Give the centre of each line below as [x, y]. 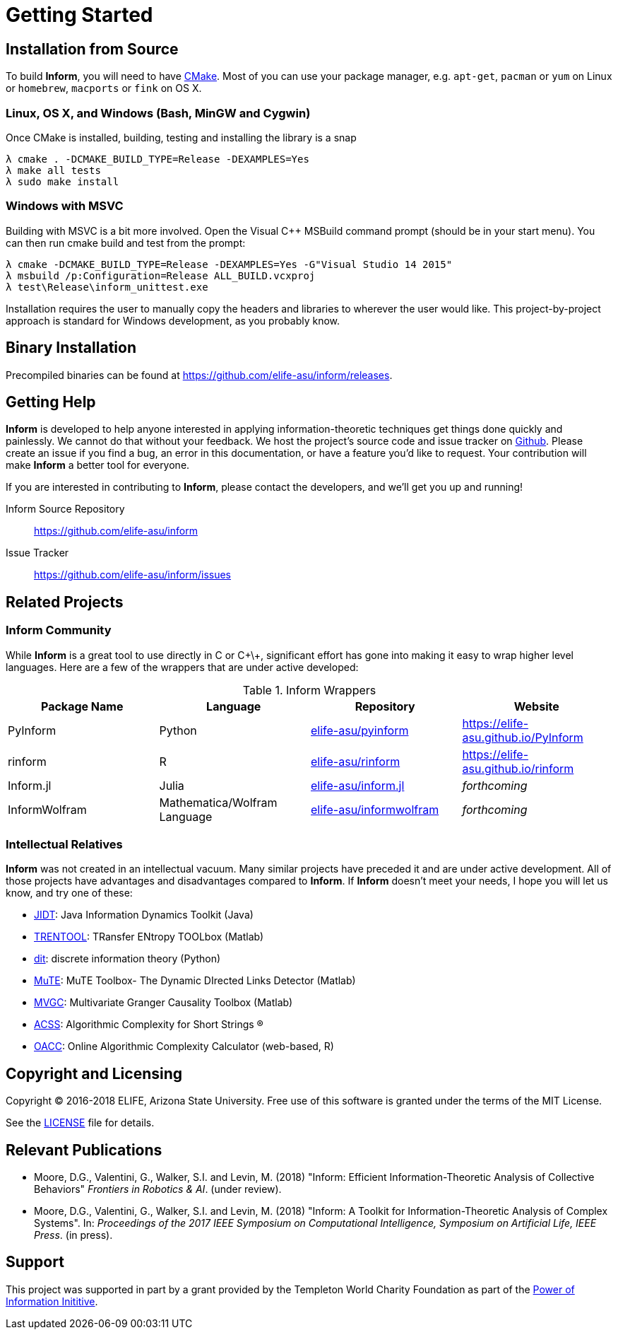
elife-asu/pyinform [360, 730]
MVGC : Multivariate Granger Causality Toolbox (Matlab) [164, 1003]
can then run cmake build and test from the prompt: [126, 243]
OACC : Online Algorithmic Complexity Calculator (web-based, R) [184, 1047]
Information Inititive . [52, 1301]
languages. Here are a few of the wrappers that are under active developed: [182, 667]
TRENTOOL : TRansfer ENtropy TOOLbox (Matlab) [149, 937]
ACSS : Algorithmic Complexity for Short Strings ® [149, 1025]
